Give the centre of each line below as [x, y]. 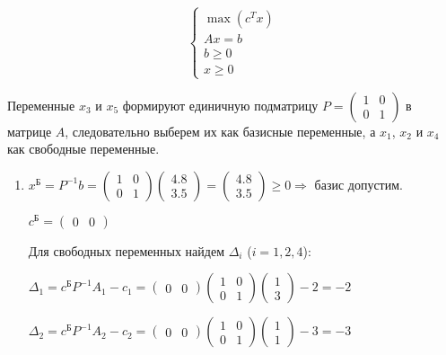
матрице [30, 131]
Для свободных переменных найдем [127, 250]
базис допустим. [359, 184]
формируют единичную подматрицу [220, 105]
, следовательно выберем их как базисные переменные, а [220, 131]
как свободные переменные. [83, 149]
